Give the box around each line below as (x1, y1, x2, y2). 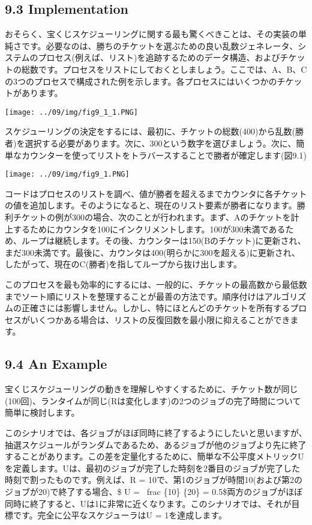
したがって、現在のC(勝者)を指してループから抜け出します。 (5, 258, 242, 270)
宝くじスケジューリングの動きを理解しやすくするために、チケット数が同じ (5, 383, 298, 395)
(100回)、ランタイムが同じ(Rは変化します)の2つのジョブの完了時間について (5, 394, 301, 407)
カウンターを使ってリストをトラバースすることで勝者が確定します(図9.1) (21, 148, 307, 161)
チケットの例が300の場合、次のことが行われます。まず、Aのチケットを (13, 211, 291, 223)
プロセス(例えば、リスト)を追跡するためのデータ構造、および (38, 51, 280, 64)
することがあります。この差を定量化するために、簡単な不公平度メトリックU (5, 450, 304, 463)
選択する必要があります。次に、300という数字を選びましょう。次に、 (25, 137, 296, 150)
